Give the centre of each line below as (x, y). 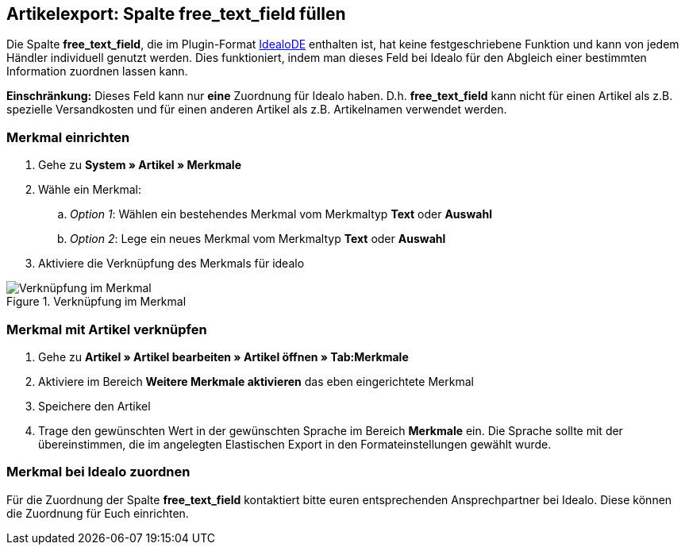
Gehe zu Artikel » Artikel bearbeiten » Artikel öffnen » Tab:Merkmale (223, 356)
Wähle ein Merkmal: (90, 190)
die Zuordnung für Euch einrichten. (98, 513)
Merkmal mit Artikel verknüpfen (107, 329)
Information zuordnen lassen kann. (97, 71)
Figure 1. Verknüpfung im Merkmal (96, 302)
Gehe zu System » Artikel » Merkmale (140, 165)
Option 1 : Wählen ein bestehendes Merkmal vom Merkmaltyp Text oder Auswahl (281, 214)
